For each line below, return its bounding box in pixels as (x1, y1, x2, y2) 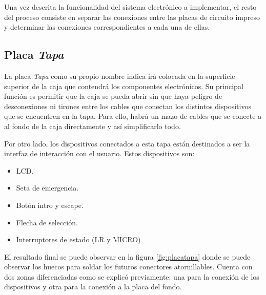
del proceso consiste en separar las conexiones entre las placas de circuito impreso (4, 11, 260, 22)
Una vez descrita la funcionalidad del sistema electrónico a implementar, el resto (4, 2, 257, 12)
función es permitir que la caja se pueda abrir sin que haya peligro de (4, 91, 222, 101)
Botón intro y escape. (16, 199, 84, 210)
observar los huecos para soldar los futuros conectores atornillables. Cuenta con (4, 261, 253, 272)
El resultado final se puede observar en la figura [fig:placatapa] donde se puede (4, 251, 251, 262)
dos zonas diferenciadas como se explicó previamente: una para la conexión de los (4, 271, 259, 282)
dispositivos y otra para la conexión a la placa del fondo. (4, 281, 182, 292)
